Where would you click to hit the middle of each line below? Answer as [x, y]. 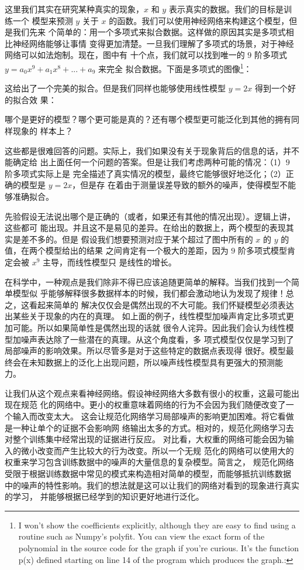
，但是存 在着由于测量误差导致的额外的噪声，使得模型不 [180, 185]
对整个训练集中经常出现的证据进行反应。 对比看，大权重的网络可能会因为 [145, 439]
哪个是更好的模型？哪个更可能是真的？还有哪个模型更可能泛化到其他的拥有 [148, 119]
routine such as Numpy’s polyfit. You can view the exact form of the [141, 536]
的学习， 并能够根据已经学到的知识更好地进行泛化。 [104, 496]
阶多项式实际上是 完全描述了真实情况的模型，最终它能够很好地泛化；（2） [145, 173]
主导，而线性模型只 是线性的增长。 [110, 262]
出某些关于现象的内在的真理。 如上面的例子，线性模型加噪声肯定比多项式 [145, 316]
